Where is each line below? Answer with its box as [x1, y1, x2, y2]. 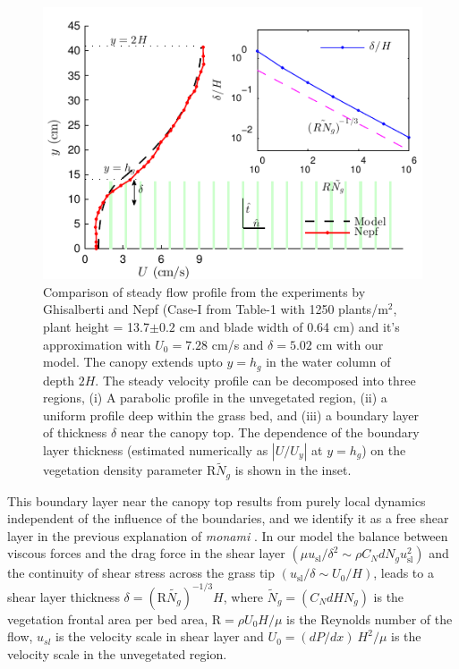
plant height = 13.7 [43, 317, 150, 335]
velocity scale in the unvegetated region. [7, 644, 227, 663]
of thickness [43, 423, 107, 442]
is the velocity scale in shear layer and [55, 627, 264, 646]
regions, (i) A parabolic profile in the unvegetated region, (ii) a [43, 388, 387, 407]
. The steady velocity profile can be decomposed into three [95, 370, 416, 389]
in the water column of [266, 352, 391, 371]
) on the [361, 441, 406, 459]
